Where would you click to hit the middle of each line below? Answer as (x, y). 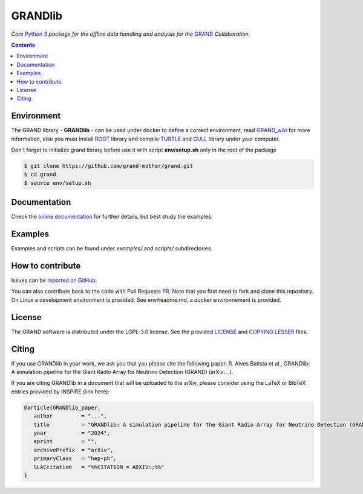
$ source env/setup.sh (57, 183)
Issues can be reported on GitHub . (54, 280)
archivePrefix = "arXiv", (74, 450)
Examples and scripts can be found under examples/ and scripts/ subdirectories (111, 249)
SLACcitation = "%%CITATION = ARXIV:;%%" (99, 467)
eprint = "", (66, 442)
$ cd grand (40, 175)
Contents (23, 45)
